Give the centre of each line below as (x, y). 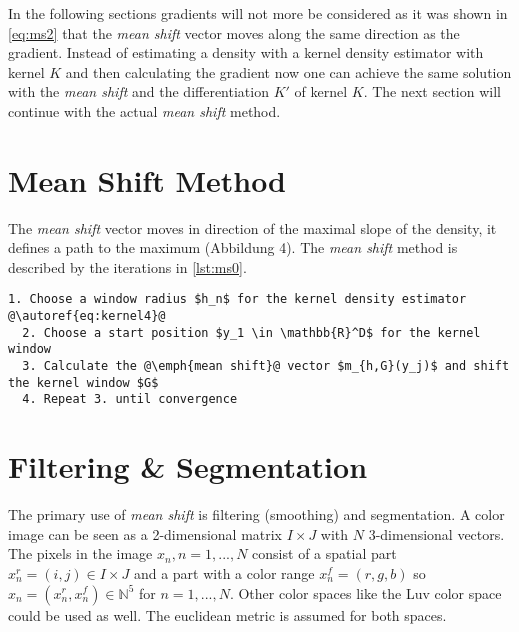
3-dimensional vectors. (436, 533)
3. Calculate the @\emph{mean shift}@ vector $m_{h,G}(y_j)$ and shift (266, 366)
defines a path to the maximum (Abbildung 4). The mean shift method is (233, 247)
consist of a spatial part (324, 553)
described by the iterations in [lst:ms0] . (127, 266)
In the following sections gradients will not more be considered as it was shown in (258, 13)
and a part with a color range (224, 572)
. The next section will (432, 91)
